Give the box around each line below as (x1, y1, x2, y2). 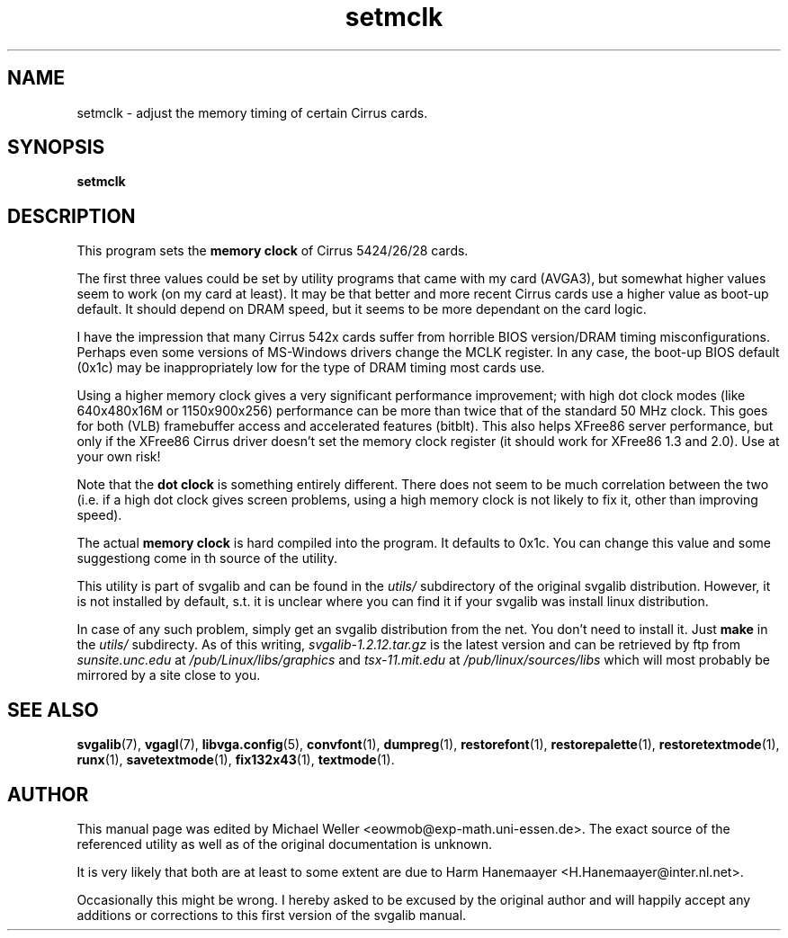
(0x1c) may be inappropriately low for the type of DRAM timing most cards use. (76, 360, 545, 376)
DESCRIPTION (7, 204, 136, 228)
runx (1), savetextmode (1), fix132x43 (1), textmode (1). (76, 752, 395, 768)
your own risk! (76, 449, 161, 465)
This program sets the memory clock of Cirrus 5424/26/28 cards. (76, 243, 469, 259)
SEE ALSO (7, 698, 99, 721)
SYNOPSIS (7, 136, 105, 159)
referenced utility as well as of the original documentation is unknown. (76, 835, 493, 852)
